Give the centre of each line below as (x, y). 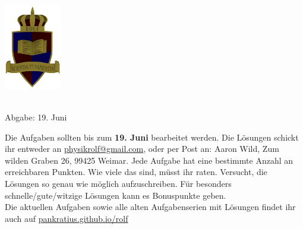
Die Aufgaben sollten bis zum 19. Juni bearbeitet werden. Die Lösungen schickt (152, 137)
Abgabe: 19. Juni (36, 117)
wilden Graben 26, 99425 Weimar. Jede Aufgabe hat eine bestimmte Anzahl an (149, 160)
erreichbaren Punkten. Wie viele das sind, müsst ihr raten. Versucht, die (136, 172)
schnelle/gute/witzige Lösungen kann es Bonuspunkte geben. (116, 195)
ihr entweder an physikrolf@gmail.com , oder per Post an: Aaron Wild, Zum (142, 149)
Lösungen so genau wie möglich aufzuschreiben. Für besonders (118, 184)
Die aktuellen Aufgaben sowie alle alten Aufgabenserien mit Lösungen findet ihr (150, 207)
